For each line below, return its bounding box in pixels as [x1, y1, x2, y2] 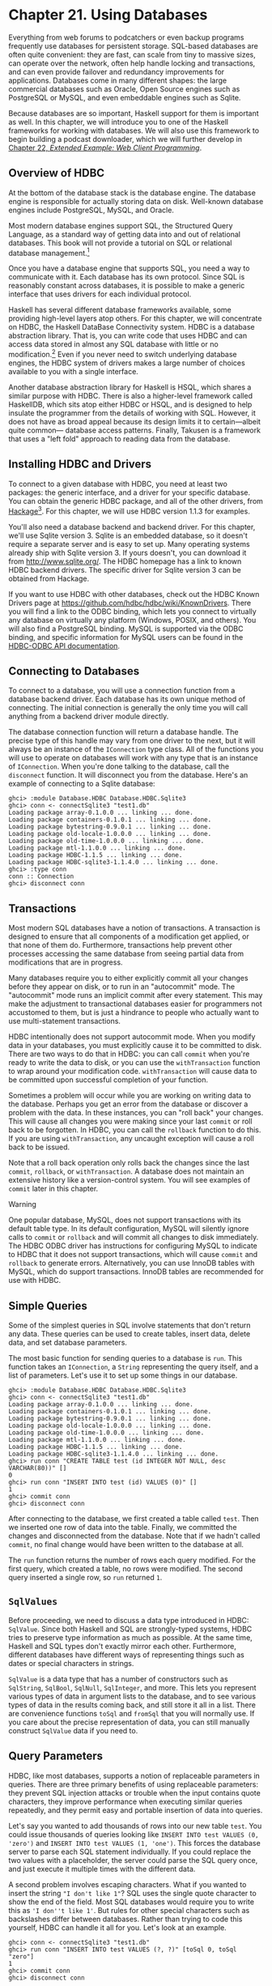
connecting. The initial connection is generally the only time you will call [8, 703, 249, 713]
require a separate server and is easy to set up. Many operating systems [8, 539, 250, 548]
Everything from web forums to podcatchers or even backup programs [8, 32, 244, 42]
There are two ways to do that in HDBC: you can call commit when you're [8, 1049, 250, 1059]
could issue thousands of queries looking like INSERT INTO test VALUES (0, [8, 1829, 259, 1839]
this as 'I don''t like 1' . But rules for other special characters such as [8, 1905, 250, 1915]
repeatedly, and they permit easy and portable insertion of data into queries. [8, 1805, 263, 1815]
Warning [8, 1200, 36, 1209]
